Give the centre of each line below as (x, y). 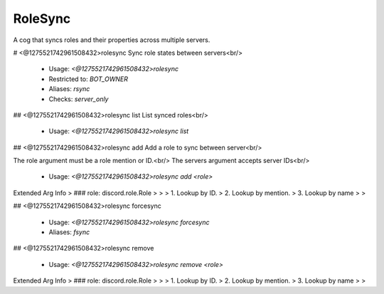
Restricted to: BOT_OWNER (88, 79)
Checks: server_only (79, 99)
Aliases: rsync (69, 89)
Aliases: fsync (69, 232)
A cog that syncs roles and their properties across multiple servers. (112, 40)
